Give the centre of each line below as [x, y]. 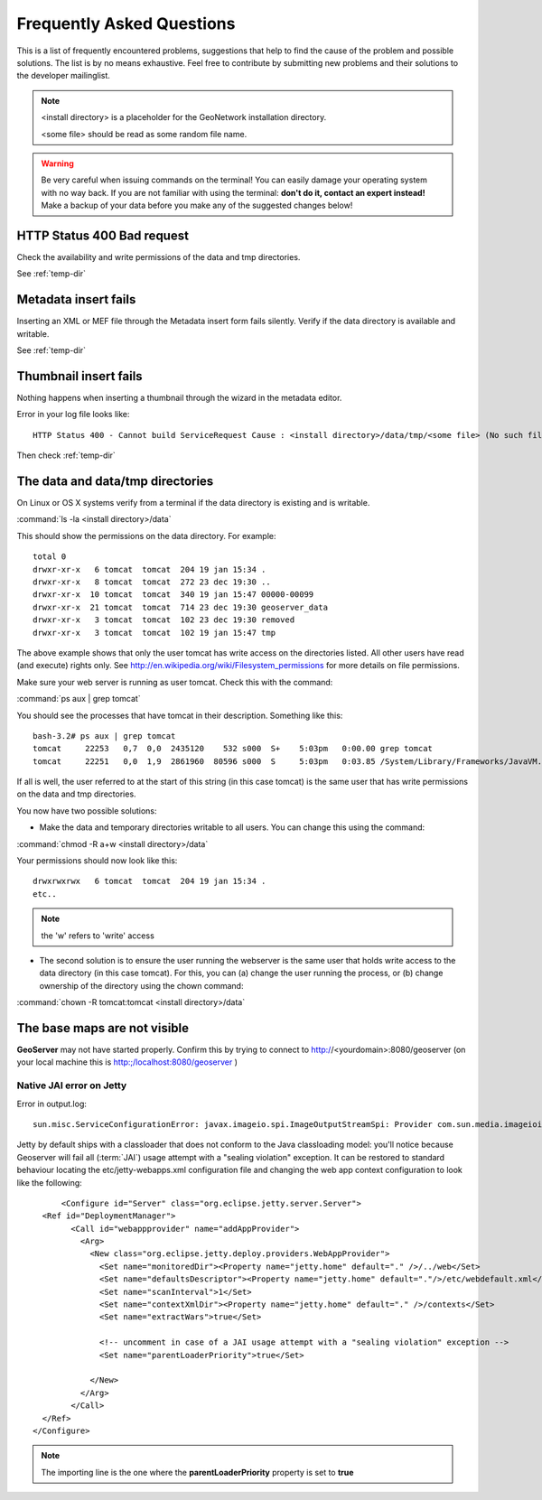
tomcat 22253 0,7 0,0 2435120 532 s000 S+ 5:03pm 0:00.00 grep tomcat [233, 749]
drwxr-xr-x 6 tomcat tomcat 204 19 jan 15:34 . [150, 569]
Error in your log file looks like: [73, 415]
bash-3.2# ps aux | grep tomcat [104, 736]
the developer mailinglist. [63, 76]
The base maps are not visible [103, 1028]
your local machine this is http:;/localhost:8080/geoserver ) [127, 1062]
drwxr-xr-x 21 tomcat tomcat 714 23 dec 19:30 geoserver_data [181, 607]
